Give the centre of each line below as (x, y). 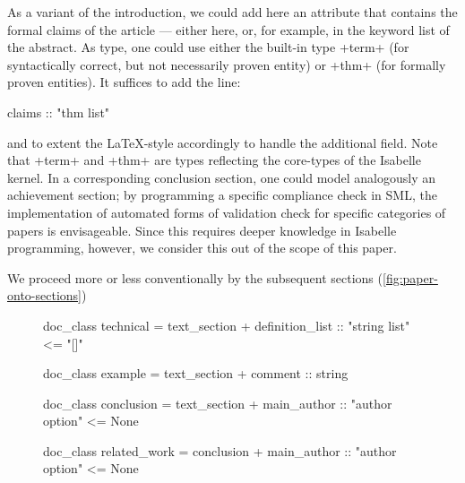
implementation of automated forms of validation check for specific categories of (227, 212)
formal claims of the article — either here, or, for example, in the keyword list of (228, 29)
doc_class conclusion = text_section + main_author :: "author (218, 403)
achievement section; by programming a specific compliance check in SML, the (222, 195)
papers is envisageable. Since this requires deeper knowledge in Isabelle (202, 230)
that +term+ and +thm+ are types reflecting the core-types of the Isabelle (214, 160)
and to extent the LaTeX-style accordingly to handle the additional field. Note (223, 142)
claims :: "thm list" (59, 112)
